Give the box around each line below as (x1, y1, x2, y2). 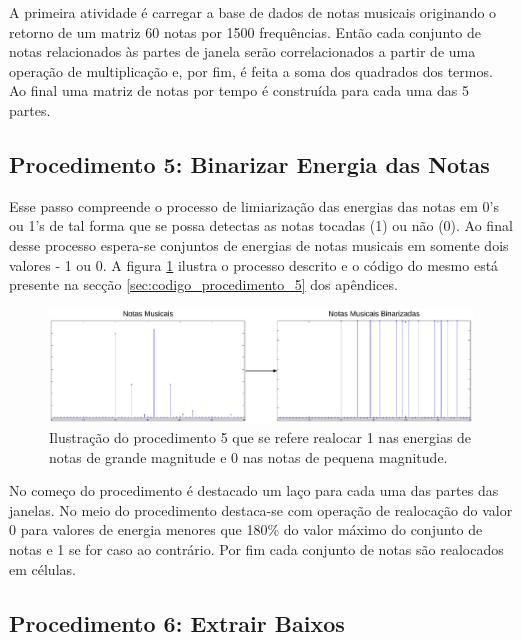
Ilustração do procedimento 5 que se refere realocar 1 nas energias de (49, 427, 472, 448)
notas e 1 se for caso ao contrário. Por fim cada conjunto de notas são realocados (9, 538, 504, 559)
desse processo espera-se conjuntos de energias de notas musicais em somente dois (9, 234, 509, 255)
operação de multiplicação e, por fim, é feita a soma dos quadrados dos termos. (9, 60, 493, 81)
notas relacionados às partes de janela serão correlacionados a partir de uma (9, 41, 476, 62)
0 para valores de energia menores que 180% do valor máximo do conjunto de (9, 519, 483, 540)
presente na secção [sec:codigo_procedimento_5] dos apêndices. (9, 274, 398, 295)
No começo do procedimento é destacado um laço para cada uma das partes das (9, 480, 499, 501)
